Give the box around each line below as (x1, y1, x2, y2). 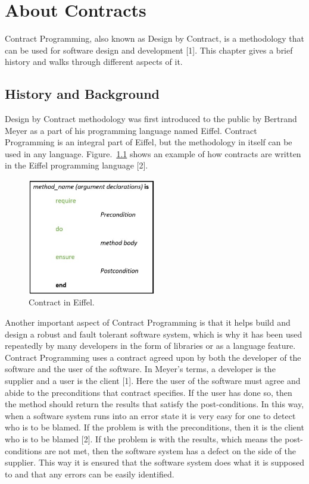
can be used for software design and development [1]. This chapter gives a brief (5, 43, 293, 56)
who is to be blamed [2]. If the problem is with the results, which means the (5, 432, 282, 445)
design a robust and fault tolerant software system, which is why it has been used (5, 327, 302, 340)
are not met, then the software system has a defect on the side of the (44, 444, 296, 457)
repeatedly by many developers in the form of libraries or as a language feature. (5, 339, 296, 352)
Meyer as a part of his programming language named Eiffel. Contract (5, 124, 257, 136)
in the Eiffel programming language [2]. (5, 159, 148, 171)
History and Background (5, 85, 160, 103)
